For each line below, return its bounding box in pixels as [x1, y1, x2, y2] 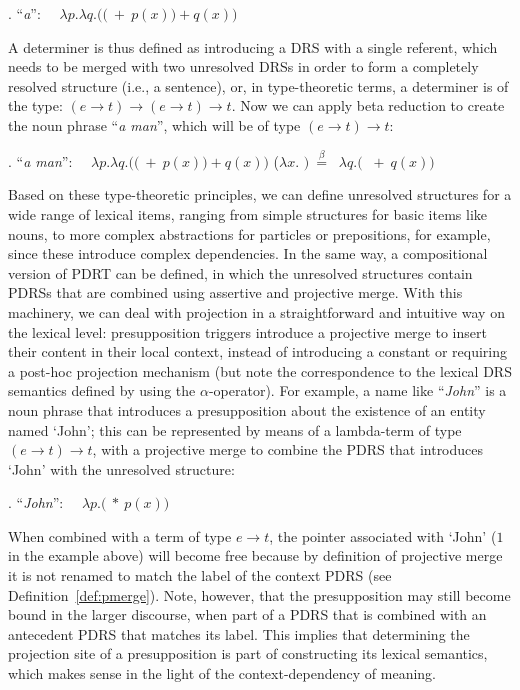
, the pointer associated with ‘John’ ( [269, 525, 497, 546]
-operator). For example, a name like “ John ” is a [208, 380, 507, 401]
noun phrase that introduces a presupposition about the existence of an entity [8, 399, 486, 420]
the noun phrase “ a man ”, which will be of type [8, 114, 301, 135]
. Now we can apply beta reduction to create [231, 95, 505, 116]
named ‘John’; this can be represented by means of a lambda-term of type [8, 419, 462, 440]
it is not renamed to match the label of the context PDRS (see [8, 565, 392, 586]
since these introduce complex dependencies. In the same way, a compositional [8, 243, 488, 264]
